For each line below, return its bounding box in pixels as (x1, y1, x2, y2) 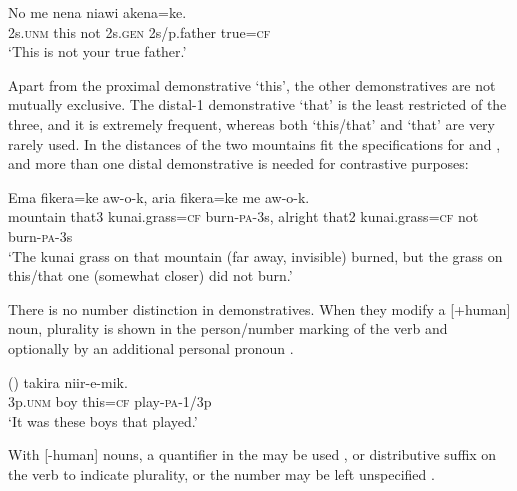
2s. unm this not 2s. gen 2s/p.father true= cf (8, 21, 271, 42)
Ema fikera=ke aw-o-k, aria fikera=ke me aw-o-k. (8, 186, 310, 207)
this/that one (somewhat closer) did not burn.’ (8, 265, 293, 286)
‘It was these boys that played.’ (8, 410, 198, 431)
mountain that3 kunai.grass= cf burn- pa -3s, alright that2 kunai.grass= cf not (8, 206, 479, 227)
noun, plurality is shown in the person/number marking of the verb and (8, 318, 448, 339)
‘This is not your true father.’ (8, 41, 187, 62)
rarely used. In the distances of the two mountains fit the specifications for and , (8, 133, 501, 154)
